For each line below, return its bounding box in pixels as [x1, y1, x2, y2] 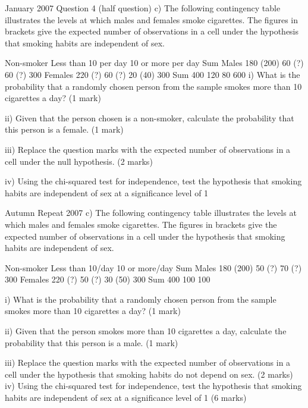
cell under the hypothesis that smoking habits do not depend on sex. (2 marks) [5, 368, 293, 380]
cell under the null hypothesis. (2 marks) [5, 155, 153, 167]
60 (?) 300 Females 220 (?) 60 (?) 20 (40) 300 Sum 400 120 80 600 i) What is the [5, 68, 300, 80]
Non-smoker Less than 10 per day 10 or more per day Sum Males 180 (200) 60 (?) [5, 57, 304, 69]
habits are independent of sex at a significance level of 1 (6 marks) [5, 391, 247, 404]
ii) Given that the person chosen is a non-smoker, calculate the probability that [5, 111, 294, 124]
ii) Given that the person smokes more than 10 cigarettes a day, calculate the [5, 325, 287, 337]
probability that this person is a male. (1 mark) [5, 336, 178, 349]
